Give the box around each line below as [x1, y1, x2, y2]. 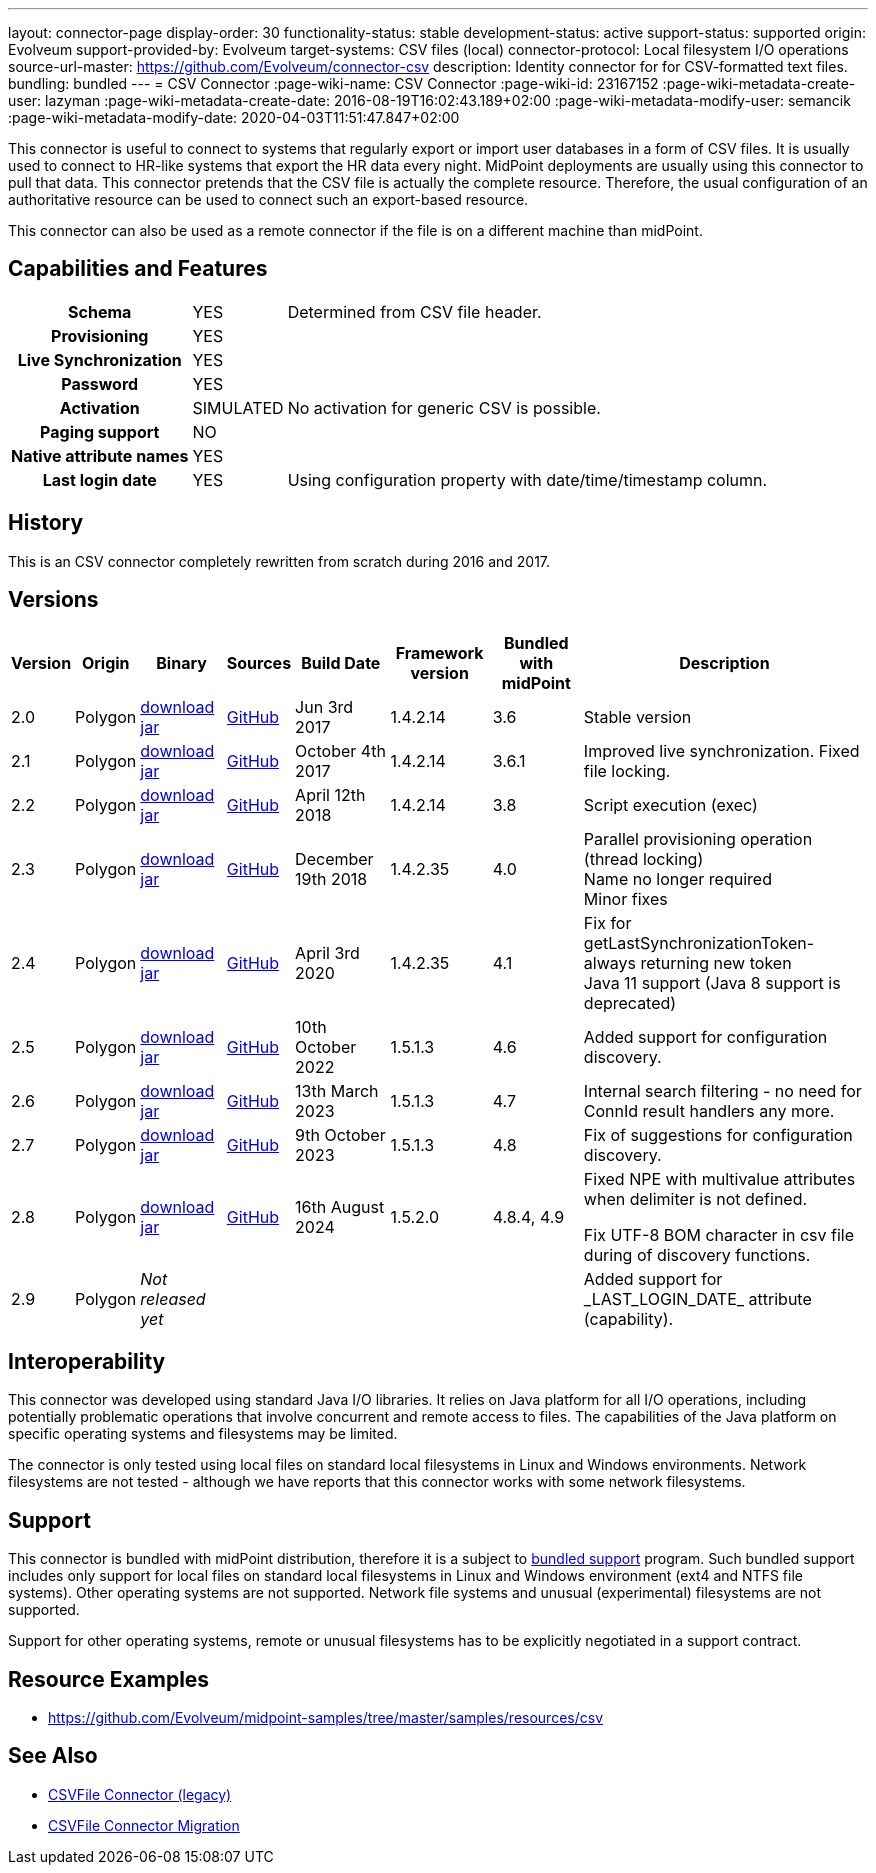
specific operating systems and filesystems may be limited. [8, 1425, 398, 1443]
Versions [8, 587, 99, 613]
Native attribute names [11, 445, 189, 466]
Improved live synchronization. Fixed [583, 740, 860, 761]
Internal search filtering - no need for [583, 1080, 862, 1101]
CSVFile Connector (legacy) [48, 1785, 232, 1803]
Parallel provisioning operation [583, 828, 813, 849]
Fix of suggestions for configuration [583, 1124, 853, 1145]
